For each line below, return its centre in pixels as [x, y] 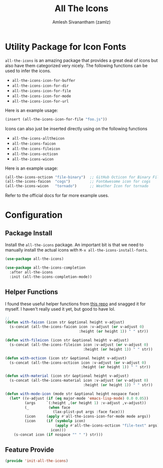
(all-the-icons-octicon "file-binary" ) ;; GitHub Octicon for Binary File [83, 177]
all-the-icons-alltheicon [38, 138]
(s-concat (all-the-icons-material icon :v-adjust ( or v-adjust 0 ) [79, 381]
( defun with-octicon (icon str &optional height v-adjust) [66, 358]
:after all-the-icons [31, 272]
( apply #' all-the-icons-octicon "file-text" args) [107, 426]
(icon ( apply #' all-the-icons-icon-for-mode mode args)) [88, 417]
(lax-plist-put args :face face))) [89, 412]
